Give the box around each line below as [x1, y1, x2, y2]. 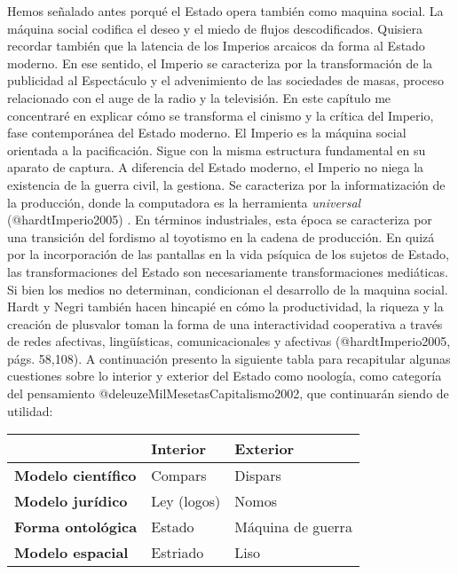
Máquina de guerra [234, 516, 352, 538]
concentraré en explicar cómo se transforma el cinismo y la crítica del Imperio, [7, 106, 434, 124]
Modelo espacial [14, 542, 129, 563]
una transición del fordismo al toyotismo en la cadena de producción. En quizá [7, 227, 435, 246]
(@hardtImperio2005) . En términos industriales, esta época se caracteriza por [7, 210, 432, 229]
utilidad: [7, 401, 53, 420]
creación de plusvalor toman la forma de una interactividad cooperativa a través [7, 314, 443, 333]
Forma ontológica [14, 516, 138, 538]
